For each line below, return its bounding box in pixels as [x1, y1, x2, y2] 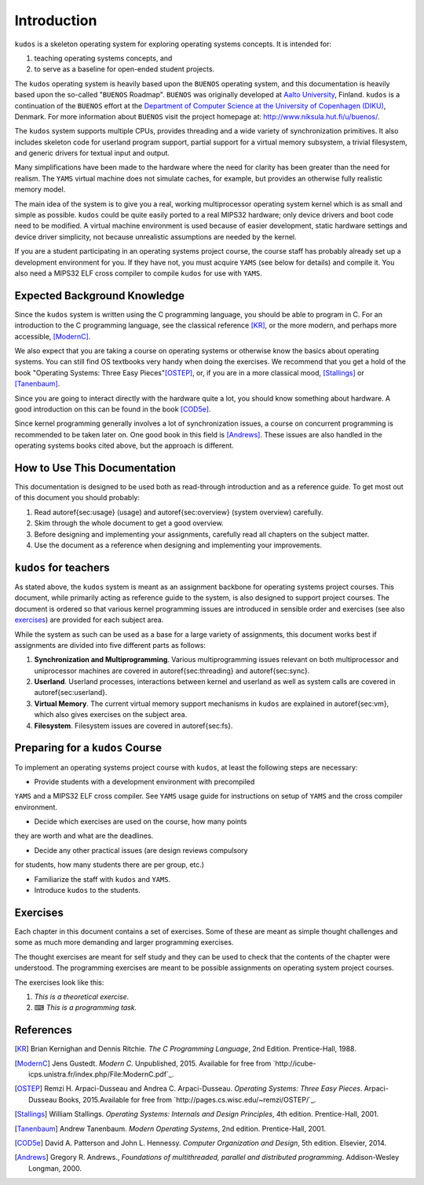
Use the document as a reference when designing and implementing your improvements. [34, 540, 322, 550]
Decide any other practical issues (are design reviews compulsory [34, 845, 248, 855]
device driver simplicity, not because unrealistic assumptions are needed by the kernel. [14, 232, 298, 241]
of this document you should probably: [14, 493, 141, 503]
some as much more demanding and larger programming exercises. [14, 938, 234, 947]
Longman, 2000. [28, 1163, 82, 1173]
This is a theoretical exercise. [34, 992, 130, 1001]
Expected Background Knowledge [14, 289, 185, 302]
